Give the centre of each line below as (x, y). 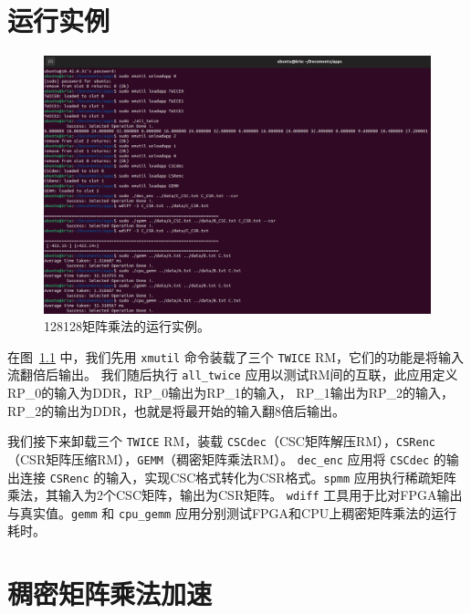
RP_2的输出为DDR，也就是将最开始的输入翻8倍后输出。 (177, 410)
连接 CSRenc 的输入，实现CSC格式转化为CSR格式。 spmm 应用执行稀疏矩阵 (238, 477)
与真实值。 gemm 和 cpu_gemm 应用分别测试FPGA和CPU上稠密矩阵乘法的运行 (232, 512)
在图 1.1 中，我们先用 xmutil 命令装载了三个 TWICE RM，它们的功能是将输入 (236, 356)
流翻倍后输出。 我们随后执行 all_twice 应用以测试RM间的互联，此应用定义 (233, 375)
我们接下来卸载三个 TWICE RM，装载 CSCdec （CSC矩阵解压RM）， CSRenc (221, 441)
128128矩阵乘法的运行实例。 (127, 326)
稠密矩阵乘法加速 (110, 593)
